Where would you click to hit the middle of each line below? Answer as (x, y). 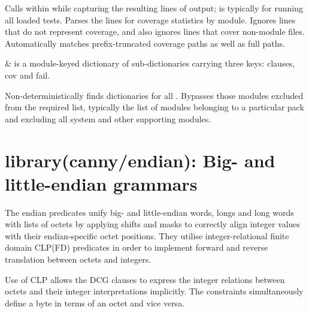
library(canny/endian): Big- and (140, 160)
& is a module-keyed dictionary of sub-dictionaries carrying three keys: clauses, (150, 63)
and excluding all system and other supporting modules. (108, 118)
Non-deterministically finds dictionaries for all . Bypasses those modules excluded (154, 95)
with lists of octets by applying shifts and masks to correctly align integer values (153, 224)
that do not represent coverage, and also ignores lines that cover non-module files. (155, 31)
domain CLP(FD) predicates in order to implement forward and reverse (137, 247)
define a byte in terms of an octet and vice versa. (95, 303)
